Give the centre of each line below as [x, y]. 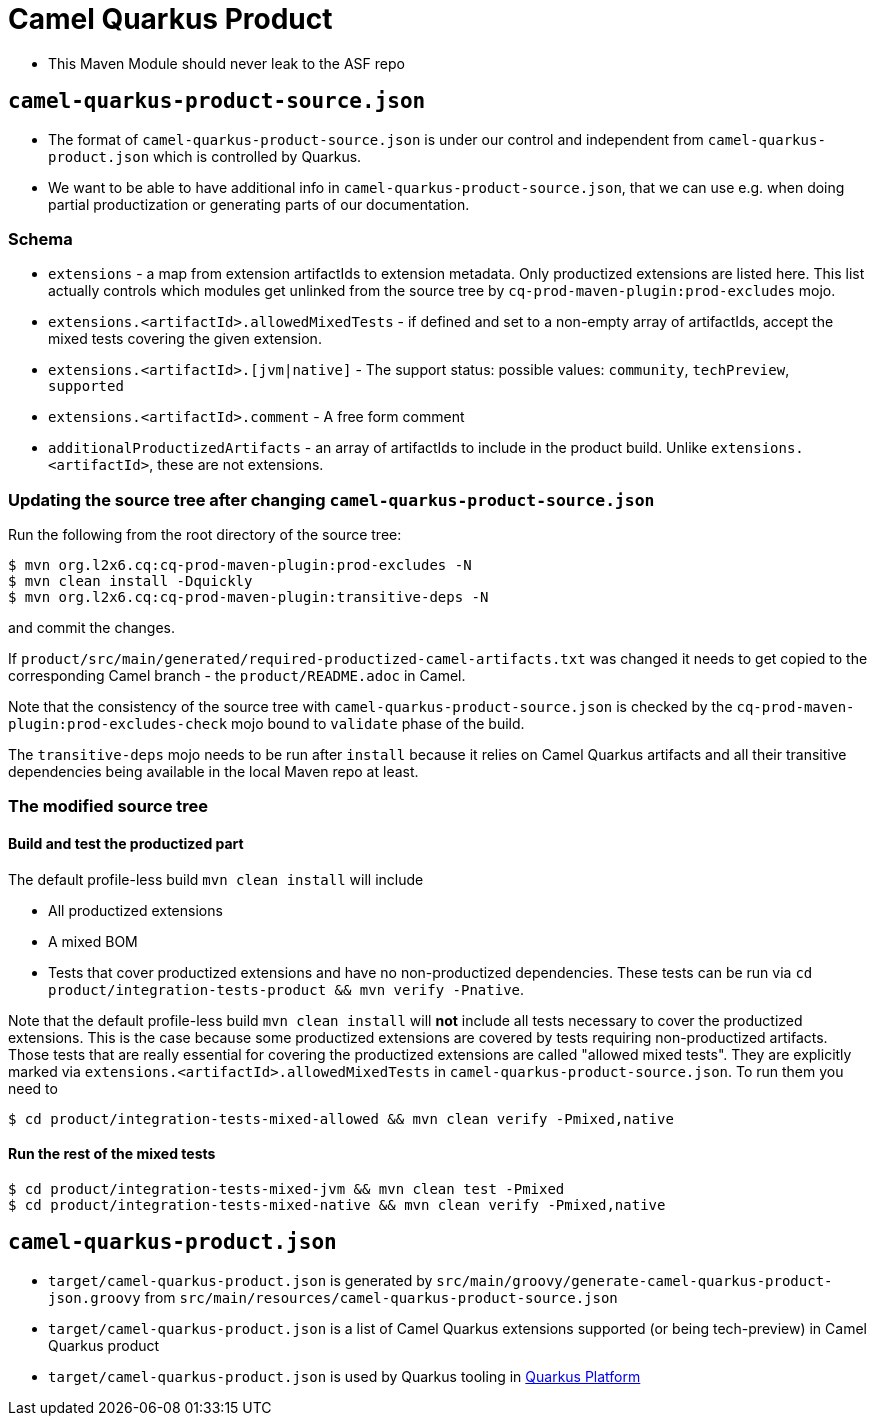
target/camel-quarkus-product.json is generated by [240, 1280]
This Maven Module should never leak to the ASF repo [226, 63]
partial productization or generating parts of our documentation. [259, 204]
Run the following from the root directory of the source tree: [205, 535]
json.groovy [94, 1297]
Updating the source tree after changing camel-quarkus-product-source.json [331, 499]
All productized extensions [135, 910]
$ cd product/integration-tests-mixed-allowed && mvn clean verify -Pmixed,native [341, 1118]
